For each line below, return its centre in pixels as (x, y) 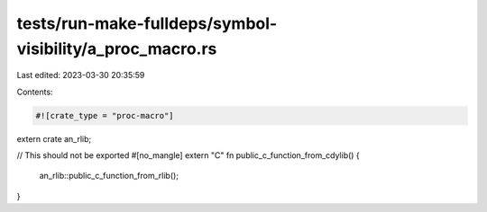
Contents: (35, 92)
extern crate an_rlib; (54, 138)
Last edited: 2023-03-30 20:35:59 (81, 75)
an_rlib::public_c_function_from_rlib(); (109, 176)
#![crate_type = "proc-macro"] (105, 115)
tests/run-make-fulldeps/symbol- (147, 23)
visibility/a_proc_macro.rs (117, 49)
